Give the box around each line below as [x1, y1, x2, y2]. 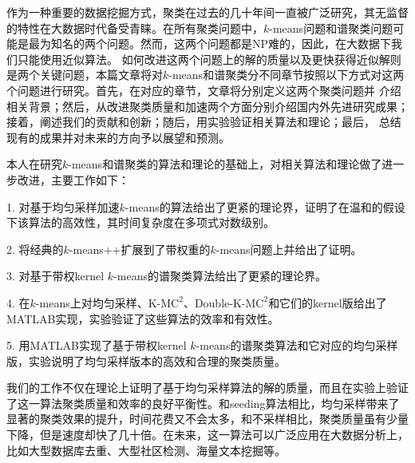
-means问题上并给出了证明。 [215, 240, 362, 257]
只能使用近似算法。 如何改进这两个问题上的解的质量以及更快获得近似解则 [17, 50, 401, 67]
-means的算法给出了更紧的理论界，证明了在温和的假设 [125, 198, 405, 215]
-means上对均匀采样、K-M [35, 294, 172, 311]
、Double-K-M [183, 294, 256, 311]
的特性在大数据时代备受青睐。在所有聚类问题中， [6, 19, 263, 36]
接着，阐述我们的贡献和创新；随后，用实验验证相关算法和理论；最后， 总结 [6, 113, 401, 130]
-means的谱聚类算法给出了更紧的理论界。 [113, 267, 326, 284]
